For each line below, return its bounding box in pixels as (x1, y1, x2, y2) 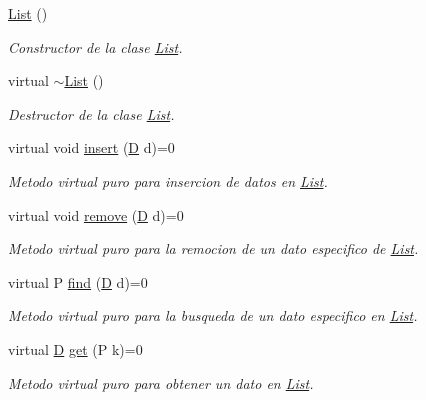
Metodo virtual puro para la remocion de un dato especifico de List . (8, 238, 419, 259)
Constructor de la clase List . (8, 36, 183, 57)
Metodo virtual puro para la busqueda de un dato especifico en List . (8, 305, 418, 326)
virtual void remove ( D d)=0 (8, 204, 184, 225)
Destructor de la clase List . (8, 103, 175, 124)
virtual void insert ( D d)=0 (8, 137, 175, 158)
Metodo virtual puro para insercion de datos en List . (8, 170, 328, 191)
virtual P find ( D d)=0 (8, 271, 148, 292)
